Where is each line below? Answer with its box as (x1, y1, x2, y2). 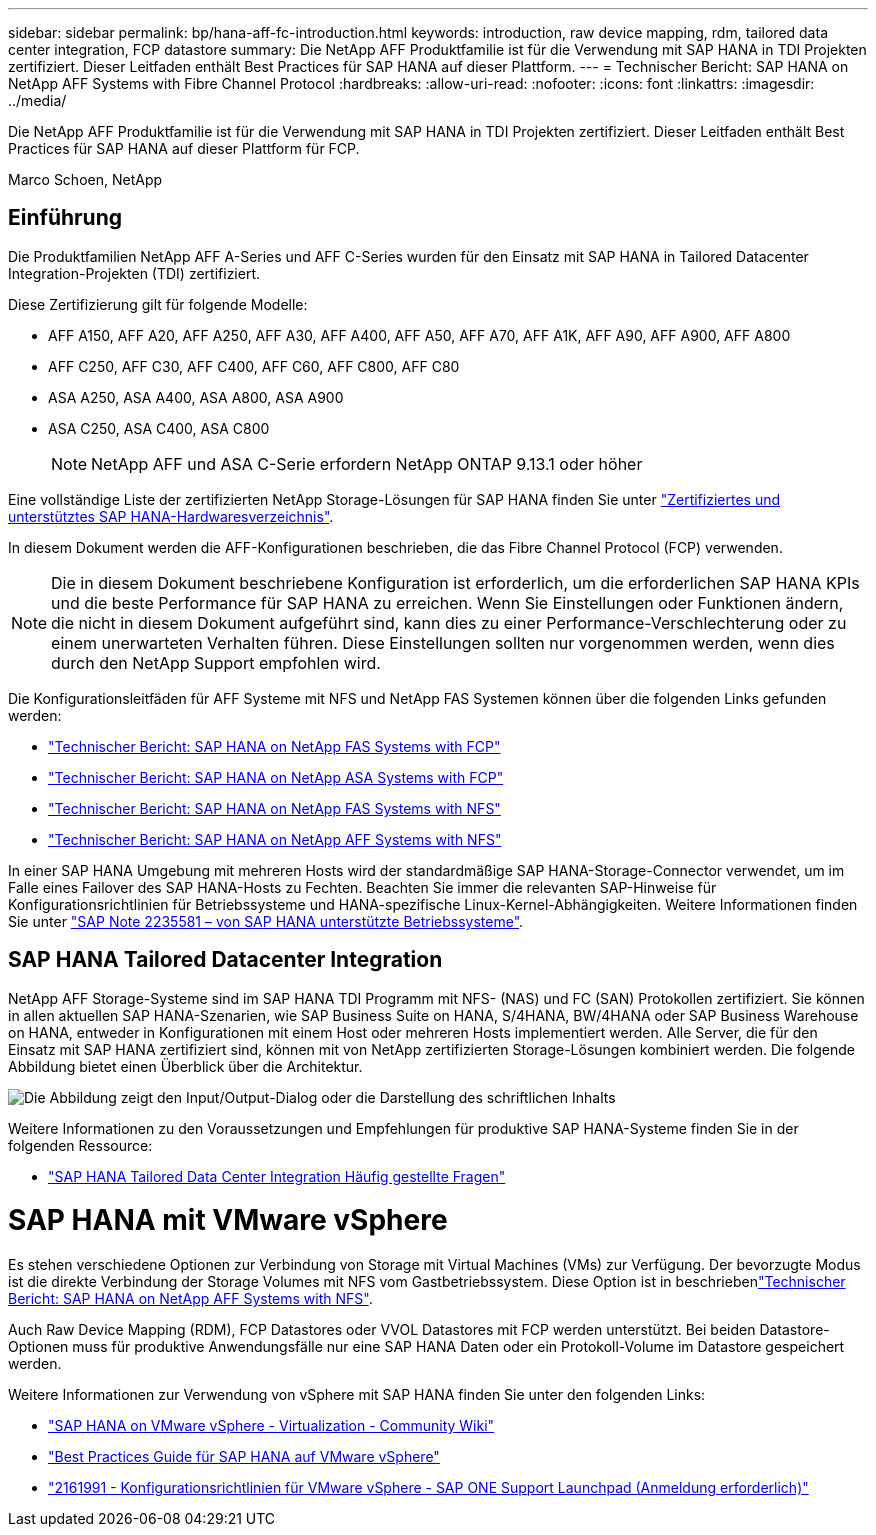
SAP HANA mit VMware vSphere (8, 1203, 448, 1238)
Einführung (8, 205, 122, 231)
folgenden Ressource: (8, 1136, 153, 1154)
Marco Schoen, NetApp (8, 171, 163, 188)
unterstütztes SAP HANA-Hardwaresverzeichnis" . (8, 507, 334, 525)
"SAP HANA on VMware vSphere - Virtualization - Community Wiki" (48, 1417, 495, 1435)
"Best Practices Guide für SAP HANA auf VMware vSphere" (48, 1448, 440, 1466)
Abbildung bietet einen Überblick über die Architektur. (8, 1057, 363, 1075)
